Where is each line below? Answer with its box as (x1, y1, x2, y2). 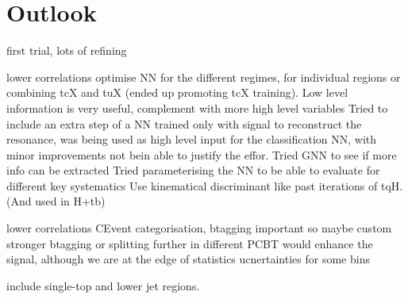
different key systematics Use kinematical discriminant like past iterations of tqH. (6, 177, 403, 194)
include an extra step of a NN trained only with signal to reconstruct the (6, 115, 362, 132)
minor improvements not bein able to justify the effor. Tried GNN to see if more (6, 146, 397, 163)
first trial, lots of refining (6, 42, 127, 59)
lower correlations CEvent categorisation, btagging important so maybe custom (6, 220, 392, 236)
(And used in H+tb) (6, 193, 106, 209)
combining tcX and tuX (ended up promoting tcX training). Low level (6, 84, 348, 101)
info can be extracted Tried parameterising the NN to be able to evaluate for (6, 162, 380, 178)
